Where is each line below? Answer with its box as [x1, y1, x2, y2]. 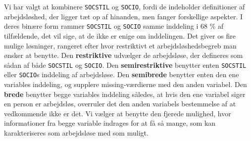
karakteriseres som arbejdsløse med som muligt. [4, 127, 149, 138]
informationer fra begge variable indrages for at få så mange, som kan [4, 118, 216, 128]
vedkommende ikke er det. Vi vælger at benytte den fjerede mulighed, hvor [4, 108, 231, 118]
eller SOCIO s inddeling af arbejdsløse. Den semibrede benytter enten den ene [4, 69, 239, 80]
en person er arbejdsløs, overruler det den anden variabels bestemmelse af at [4, 98, 236, 109]
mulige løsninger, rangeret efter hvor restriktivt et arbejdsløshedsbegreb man [4, 40, 237, 50]
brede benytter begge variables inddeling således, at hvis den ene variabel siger [4, 89, 246, 99]
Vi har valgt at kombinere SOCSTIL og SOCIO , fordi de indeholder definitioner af [4, 1, 245, 11]
